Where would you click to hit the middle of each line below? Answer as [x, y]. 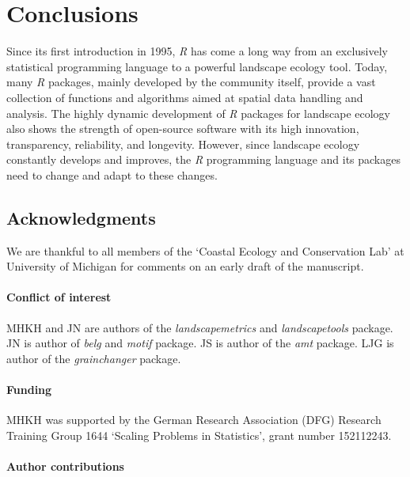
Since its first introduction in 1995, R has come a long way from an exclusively [197, 51]
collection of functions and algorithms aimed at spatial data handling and [185, 97]
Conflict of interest [59, 297]
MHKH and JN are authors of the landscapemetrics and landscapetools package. [200, 327]
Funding [29, 390]
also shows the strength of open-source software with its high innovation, [183, 129]
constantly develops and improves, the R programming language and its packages [203, 159]
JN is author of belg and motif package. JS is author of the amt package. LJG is [200, 343]
